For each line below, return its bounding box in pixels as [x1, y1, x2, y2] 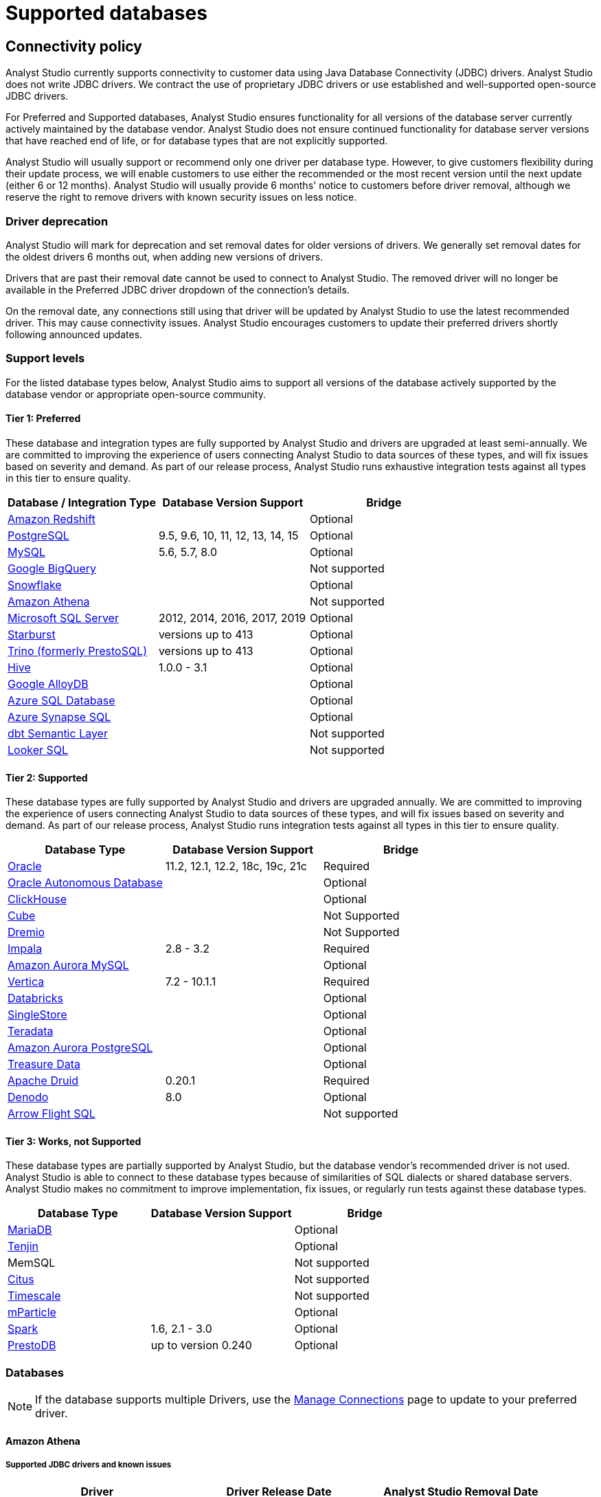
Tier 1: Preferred [5, 412, 81, 425]
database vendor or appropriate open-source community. [5, 388, 267, 400]
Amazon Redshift [8, 511, 95, 526]
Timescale [8, 1289, 61, 1303]
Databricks [8, 991, 64, 1006]
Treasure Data [8, 1057, 80, 1072]
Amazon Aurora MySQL [8, 958, 129, 973]
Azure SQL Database [8, 693, 115, 707]
